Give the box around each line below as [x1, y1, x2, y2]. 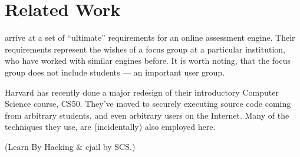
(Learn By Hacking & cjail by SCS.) [5, 140, 136, 152]
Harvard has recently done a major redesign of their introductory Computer [5, 86, 279, 98]
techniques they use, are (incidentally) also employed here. [5, 120, 216, 133]
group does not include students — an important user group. [5, 66, 225, 78]
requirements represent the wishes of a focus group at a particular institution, [5, 42, 285, 55]
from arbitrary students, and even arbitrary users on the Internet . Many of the [5, 109, 289, 121]
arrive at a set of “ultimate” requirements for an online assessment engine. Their [5, 31, 295, 44]
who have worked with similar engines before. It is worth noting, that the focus [5, 54, 291, 67]
